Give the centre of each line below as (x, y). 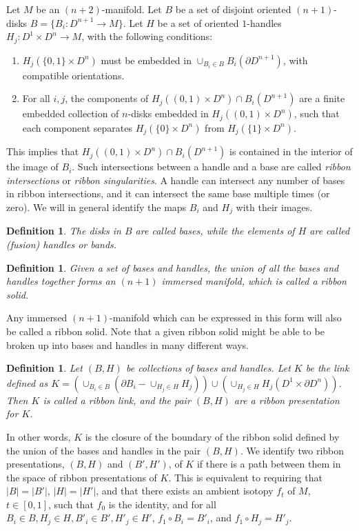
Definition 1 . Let (44, 368)
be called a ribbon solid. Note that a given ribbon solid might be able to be (165, 331)
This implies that (43, 151)
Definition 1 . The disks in (64, 231)
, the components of (107, 98)
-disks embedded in (168, 113)
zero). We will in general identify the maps (96, 207)
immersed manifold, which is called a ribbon (254, 281)
